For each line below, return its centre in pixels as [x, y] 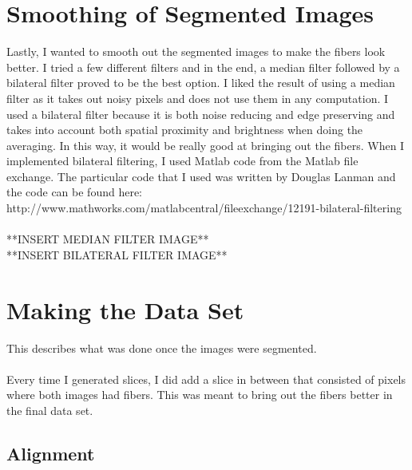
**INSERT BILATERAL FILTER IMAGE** [117, 254]
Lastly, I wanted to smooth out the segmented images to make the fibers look [196, 51]
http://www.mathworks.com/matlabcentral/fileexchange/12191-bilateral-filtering [204, 208]
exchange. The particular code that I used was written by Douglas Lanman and [201, 176]
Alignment [51, 453]
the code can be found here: [74, 192]
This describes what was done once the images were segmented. [162, 348]
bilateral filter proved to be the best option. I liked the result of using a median [201, 83]
